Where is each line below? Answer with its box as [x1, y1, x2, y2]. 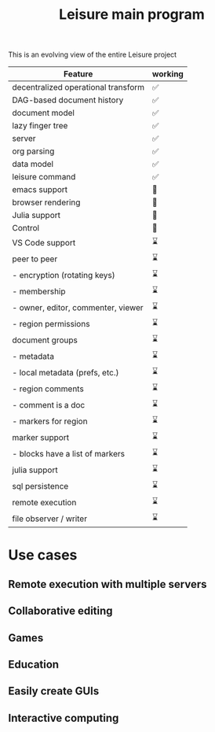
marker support [12, 431, 69, 442]
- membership [12, 286, 66, 297]
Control [12, 223, 40, 234]
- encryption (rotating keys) [12, 269, 115, 280]
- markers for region [12, 416, 88, 427]
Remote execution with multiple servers [8, 577, 207, 591]
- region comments [12, 383, 84, 394]
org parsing [12, 146, 55, 157]
